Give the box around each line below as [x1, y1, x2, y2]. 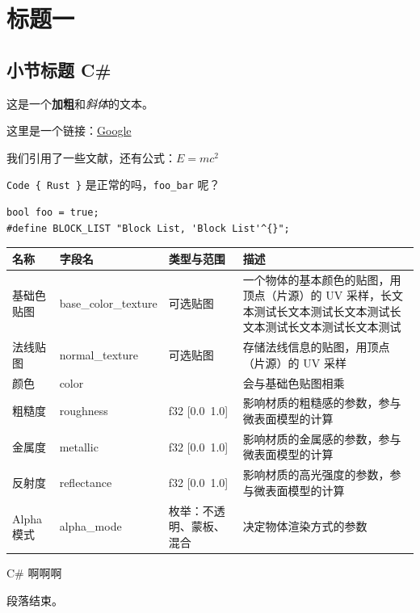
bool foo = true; [6, 207, 99, 219]
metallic [59, 438, 99, 455]
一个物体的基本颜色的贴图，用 [242, 271, 401, 288]
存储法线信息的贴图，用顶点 [242, 338, 390, 355]
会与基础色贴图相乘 [242, 374, 345, 391]
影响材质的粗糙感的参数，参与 [242, 394, 401, 411]
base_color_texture [59, 294, 157, 311]
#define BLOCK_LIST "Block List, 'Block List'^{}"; [6, 222, 290, 234]
